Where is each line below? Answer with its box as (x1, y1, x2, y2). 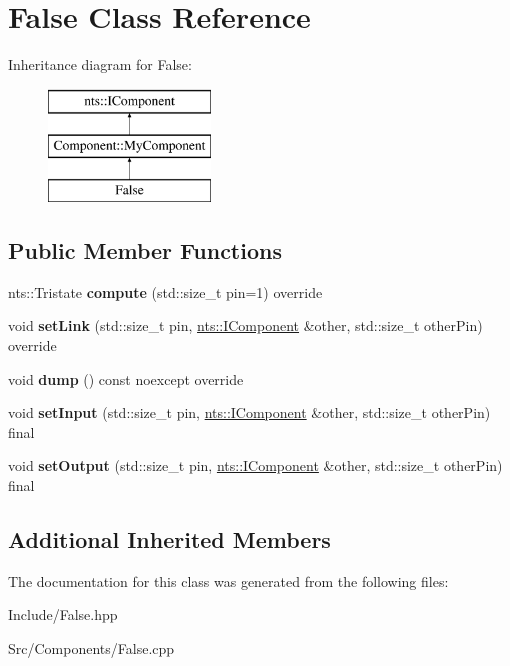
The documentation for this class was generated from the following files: (8, 570, 449, 591)
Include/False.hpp (8, 604, 118, 625)
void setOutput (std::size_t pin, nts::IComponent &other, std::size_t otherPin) (8, 455, 503, 476)
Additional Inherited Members (8, 524, 331, 555)
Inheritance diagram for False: (8, 54, 192, 75)
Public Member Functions (8, 235, 282, 266)
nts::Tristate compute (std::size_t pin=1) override (8, 281, 323, 302)
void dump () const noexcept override (8, 368, 244, 389)
